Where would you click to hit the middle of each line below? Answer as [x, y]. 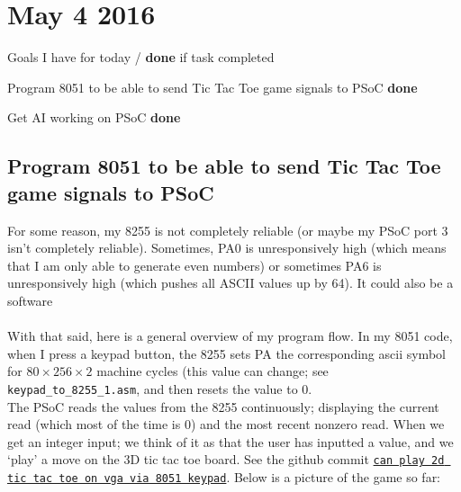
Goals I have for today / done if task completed [141, 57]
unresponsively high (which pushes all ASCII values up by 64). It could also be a [230, 283]
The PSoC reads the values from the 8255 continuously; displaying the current [223, 406]
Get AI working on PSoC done [94, 117]
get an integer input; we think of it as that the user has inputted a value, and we [230, 441]
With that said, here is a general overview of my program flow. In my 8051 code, [230, 336]
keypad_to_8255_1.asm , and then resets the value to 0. [160, 388]
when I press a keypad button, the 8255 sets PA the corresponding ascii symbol [226, 353]
